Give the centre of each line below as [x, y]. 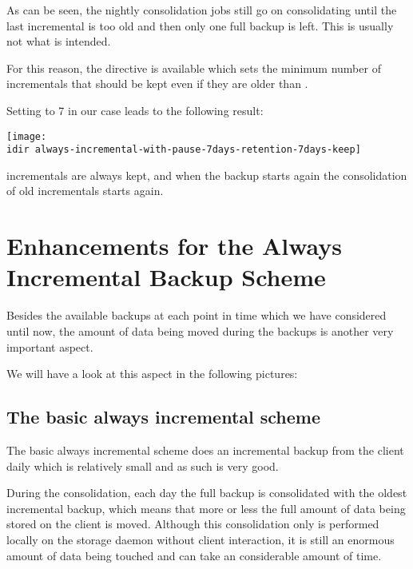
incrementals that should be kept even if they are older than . [157, 84]
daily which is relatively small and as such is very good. [143, 466]
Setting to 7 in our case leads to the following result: [135, 110]
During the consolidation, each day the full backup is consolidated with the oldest [207, 493]
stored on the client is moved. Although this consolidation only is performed [193, 524]
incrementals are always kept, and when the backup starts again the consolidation [207, 175]
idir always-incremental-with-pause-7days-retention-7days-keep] [184, 150]
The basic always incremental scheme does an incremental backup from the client [205, 450]
